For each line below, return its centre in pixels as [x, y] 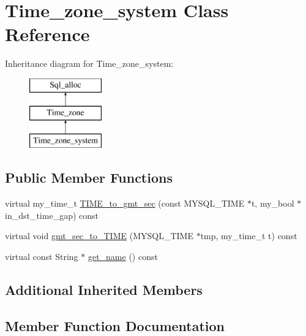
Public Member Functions [89, 178]
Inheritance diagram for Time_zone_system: [89, 63]
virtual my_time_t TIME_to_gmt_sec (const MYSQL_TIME [125, 203]
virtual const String [42, 256]
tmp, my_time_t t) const [249, 236]
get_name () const [123, 256]
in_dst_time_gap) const [52, 215]
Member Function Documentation [115, 325]
